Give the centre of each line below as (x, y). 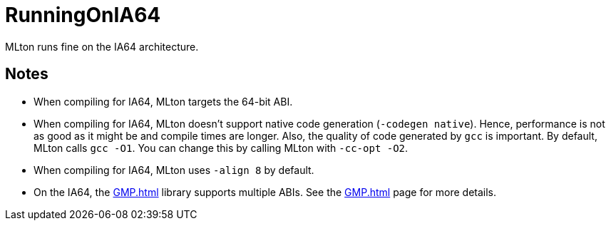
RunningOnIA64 (83, 15)
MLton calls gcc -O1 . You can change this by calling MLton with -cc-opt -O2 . (221, 148)
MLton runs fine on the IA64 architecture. (102, 46)
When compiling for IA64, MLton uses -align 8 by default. (174, 170)
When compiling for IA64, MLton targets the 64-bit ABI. (163, 101)
